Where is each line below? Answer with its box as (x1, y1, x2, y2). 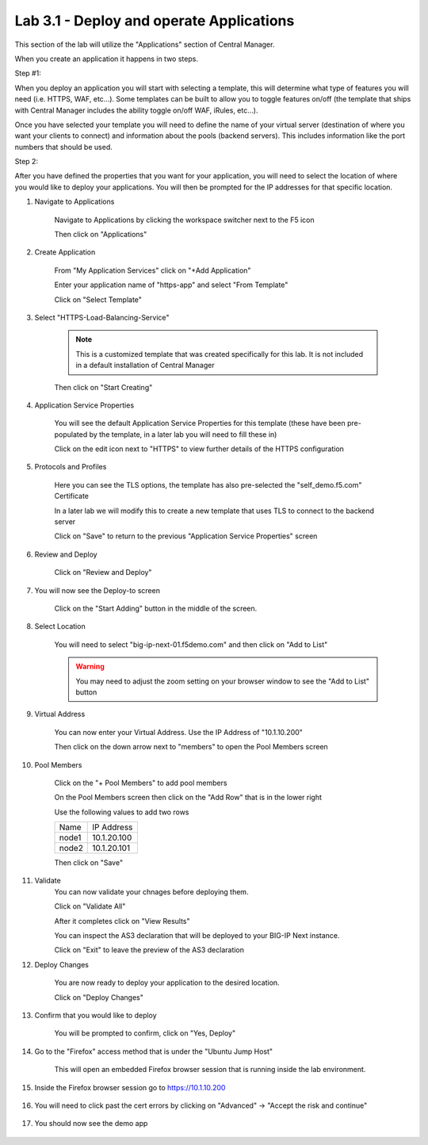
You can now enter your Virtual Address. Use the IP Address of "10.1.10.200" (54, 727, 303, 737)
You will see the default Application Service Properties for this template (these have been (54, 419, 346, 428)
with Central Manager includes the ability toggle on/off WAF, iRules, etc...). (14, 105, 258, 115)
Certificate (54, 492, 90, 501)
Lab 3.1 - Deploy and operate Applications (14, 12, 295, 29)
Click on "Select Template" (54, 294, 143, 304)
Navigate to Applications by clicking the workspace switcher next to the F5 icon (54, 215, 315, 224)
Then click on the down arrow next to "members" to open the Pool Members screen (54, 742, 328, 752)
